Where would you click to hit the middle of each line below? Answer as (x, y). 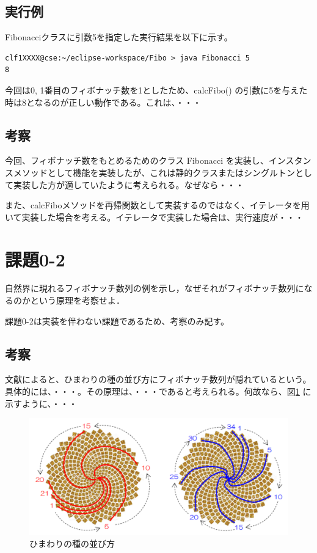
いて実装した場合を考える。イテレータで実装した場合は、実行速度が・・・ (154, 217)
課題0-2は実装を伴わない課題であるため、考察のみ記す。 (117, 320)
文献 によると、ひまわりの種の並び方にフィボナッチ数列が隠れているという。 (158, 379)
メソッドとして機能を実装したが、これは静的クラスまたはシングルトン (154, 172)
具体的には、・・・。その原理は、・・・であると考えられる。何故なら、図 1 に (158, 391)
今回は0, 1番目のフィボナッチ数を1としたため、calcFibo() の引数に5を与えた (156, 90)
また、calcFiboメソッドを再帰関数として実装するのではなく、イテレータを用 (157, 205)
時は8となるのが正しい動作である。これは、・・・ (103, 102)
